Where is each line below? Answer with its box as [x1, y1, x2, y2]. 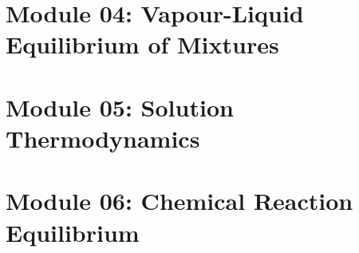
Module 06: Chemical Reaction [6, 184, 353, 217]
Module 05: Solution [6, 90, 234, 123]
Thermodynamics [6, 121, 200, 154]
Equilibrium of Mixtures [6, 28, 279, 61]
